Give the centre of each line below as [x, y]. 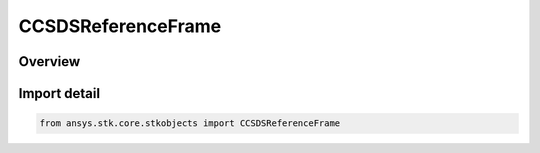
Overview [49, 61]
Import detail [59, 93]
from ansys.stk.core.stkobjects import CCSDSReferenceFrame [190, 123]
